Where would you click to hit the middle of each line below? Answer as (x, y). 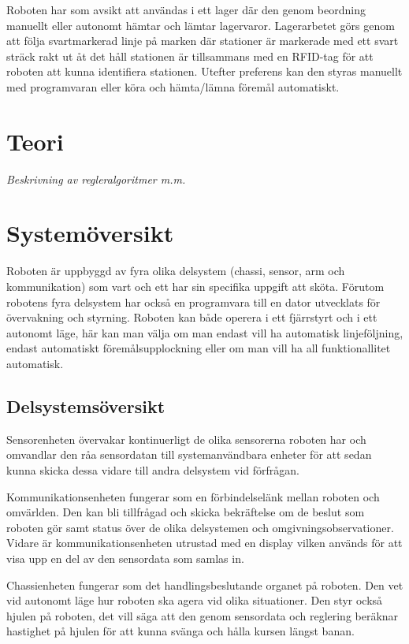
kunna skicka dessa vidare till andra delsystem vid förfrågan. (153, 469)
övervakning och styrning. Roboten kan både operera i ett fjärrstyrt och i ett (192, 317)
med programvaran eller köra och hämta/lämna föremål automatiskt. (173, 86)
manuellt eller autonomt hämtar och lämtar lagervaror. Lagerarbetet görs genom (201, 25)
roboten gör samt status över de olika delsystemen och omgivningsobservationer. (200, 527)
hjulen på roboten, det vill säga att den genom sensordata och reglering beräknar (203, 615)
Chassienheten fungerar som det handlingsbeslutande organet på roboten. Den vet (205, 584)
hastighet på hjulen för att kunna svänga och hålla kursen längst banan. (180, 631)
